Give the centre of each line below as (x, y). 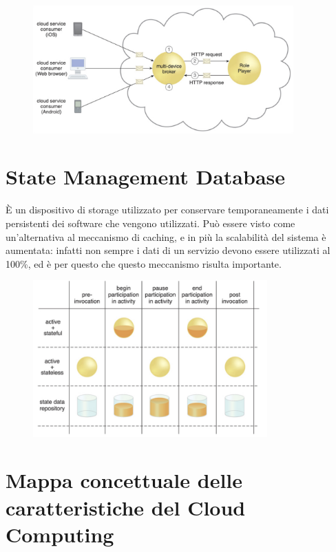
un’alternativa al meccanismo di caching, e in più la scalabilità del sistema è (166, 236)
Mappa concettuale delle (124, 480)
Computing (60, 534)
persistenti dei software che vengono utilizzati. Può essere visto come (150, 223)
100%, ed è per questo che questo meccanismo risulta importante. (144, 263)
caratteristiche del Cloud (126, 507)
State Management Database (146, 177)
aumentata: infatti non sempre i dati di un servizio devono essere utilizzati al (168, 250)
